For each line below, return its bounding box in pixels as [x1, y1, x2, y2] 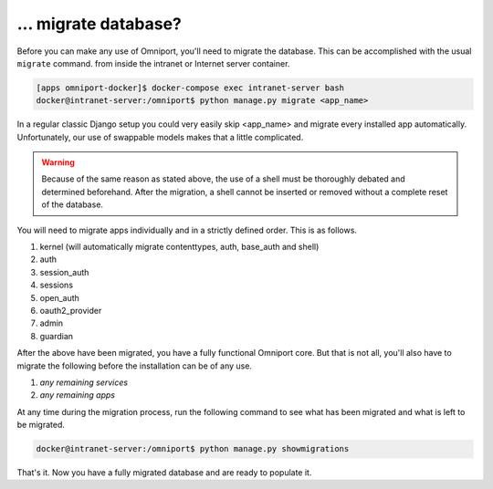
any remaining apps [39, 390, 116, 401]
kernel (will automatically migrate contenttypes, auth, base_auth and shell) [39, 242, 320, 253]
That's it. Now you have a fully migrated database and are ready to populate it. [16, 467, 312, 478]
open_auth [39, 292, 79, 303]
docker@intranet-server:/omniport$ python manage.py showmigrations [36, 443, 350, 454]
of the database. [41, 199, 104, 210]
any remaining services [39, 377, 128, 388]
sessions [39, 279, 73, 291]
